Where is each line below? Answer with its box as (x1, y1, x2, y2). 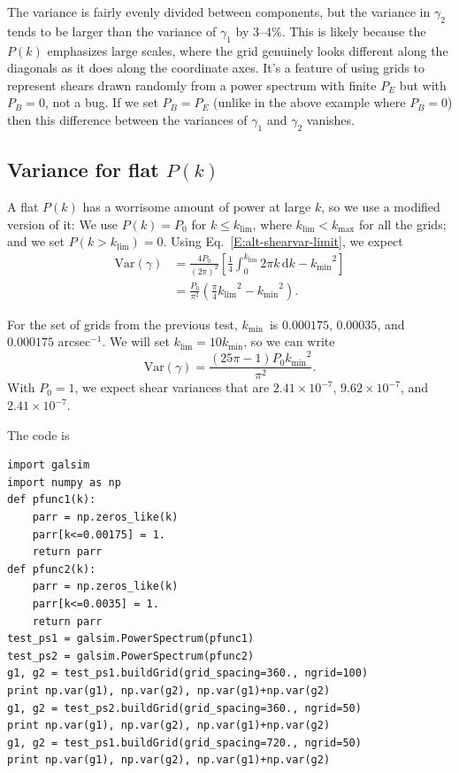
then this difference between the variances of (7, 110, 248, 128)
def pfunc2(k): (7, 562, 96, 576)
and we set (7, 232, 65, 251)
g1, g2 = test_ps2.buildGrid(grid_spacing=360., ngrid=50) (7, 701, 362, 715)
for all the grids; (358, 214, 447, 233)
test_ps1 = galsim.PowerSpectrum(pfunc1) (7, 632, 255, 645)
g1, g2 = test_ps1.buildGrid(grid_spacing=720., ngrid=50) (7, 736, 362, 749)
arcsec (57, 332, 91, 351)
